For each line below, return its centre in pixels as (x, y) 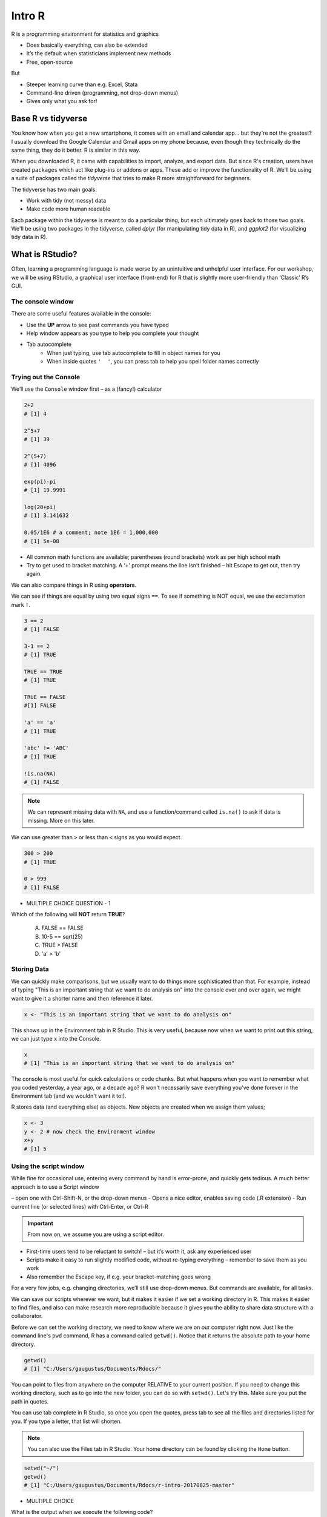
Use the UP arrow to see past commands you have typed (97, 325)
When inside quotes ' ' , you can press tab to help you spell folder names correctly (153, 362)
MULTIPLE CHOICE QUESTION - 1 (68, 903)
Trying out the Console (46, 377)
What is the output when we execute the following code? (82, 1512)
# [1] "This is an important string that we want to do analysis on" (129, 1063)
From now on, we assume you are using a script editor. (96, 1234)
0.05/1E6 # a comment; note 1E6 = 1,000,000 (91, 533)
